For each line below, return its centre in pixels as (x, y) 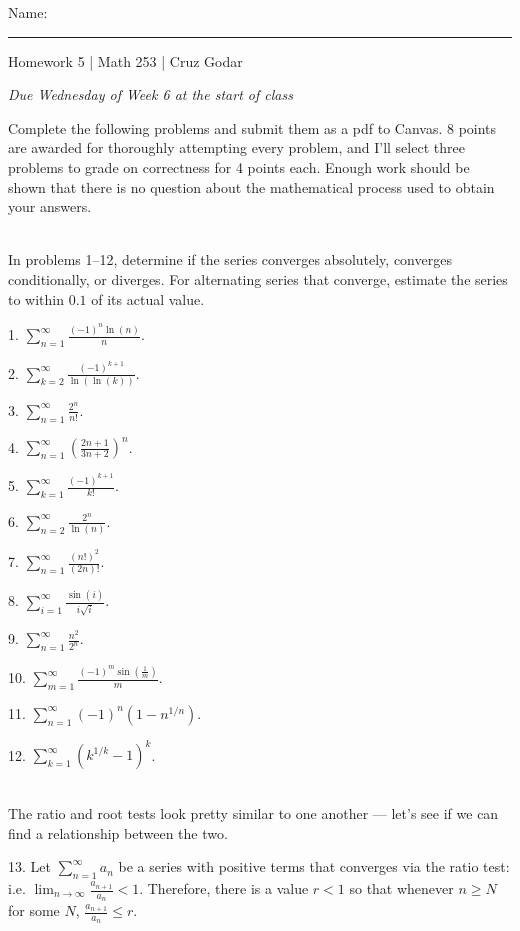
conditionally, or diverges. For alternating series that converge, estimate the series (258, 278)
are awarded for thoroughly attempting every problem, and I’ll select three (236, 147)
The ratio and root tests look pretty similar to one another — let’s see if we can (253, 813)
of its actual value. (148, 298)
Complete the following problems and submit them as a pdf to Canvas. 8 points (252, 127)
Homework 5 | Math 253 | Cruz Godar (125, 60)
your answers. (50, 206)
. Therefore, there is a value (224, 888)
